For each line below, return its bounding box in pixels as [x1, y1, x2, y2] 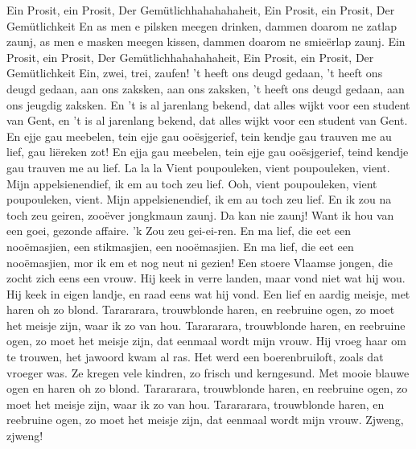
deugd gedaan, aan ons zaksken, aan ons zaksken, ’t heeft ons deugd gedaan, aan [6, 80, 405, 97]
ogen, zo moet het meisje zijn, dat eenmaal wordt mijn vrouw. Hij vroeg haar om [6, 332, 406, 349]
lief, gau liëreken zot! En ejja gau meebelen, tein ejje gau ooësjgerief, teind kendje [6, 143, 409, 160]
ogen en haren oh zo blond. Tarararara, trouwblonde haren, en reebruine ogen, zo [6, 380, 408, 397]
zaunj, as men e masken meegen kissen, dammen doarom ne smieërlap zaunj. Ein [6, 33, 406, 50]
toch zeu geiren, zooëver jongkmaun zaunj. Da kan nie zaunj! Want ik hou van [6, 206, 394, 223]
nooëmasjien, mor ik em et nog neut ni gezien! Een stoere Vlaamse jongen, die [6, 253, 393, 270]
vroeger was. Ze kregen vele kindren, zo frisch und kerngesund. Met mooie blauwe [6, 364, 410, 381]
